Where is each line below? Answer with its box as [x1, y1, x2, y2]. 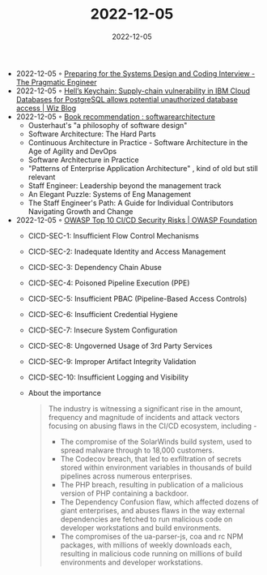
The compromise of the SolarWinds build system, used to [60, 436, 252, 446]
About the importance [28, 388, 102, 397]
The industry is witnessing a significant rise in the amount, [48, 403, 243, 414]
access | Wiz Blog [15, 103, 77, 113]
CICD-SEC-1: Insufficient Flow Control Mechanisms [28, 230, 200, 240]
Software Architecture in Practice [28, 155, 139, 165]
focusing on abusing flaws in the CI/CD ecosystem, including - [48, 421, 257, 431]
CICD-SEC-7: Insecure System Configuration [28, 325, 178, 335]
